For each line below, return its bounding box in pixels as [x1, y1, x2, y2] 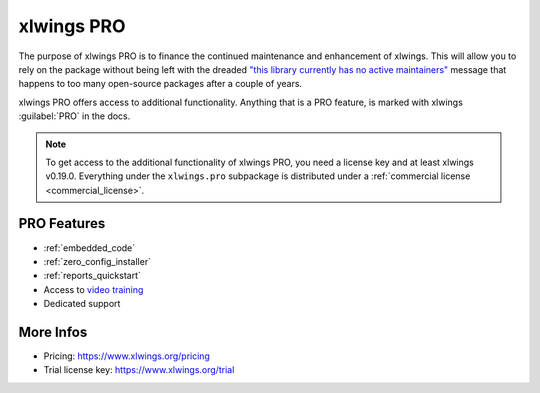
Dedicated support [43, 298, 121, 310]
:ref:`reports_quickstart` [43, 270, 142, 282]
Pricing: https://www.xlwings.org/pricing [43, 350, 210, 362]
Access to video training [43, 283, 144, 295]
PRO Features [18, 215, 106, 232]
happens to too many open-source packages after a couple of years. [18, 78, 303, 90]
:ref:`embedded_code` [43, 241, 136, 254]
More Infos [18, 323, 88, 340]
